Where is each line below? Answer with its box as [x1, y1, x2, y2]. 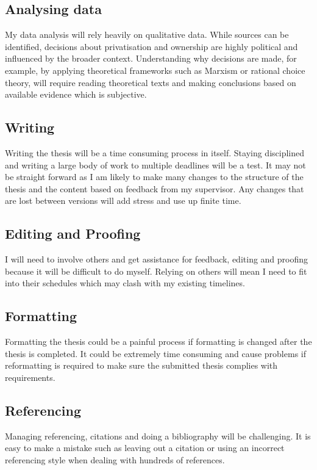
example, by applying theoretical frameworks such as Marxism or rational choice [5, 63, 305, 76]
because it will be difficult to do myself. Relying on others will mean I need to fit [5, 264, 307, 277]
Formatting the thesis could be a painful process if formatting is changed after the [5, 335, 312, 348]
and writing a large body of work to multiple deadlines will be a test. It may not [5, 158, 306, 171]
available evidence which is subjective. [5, 88, 147, 101]
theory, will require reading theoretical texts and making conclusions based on [5, 76, 296, 89]
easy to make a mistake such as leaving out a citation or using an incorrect [5, 441, 285, 454]
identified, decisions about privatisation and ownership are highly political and [5, 40, 298, 52]
